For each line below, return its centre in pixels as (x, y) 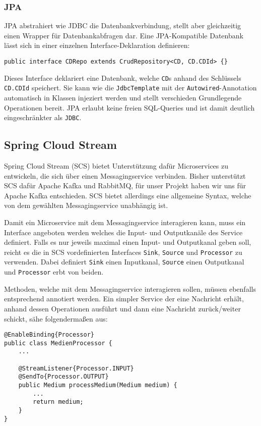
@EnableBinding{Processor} (49, 335)
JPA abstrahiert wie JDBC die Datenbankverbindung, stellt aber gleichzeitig (123, 25)
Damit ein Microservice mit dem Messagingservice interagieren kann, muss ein (125, 222)
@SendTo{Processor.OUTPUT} (63, 377)
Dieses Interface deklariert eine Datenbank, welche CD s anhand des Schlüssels (123, 77)
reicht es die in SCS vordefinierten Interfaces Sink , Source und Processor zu (123, 252)
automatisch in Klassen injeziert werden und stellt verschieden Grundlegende (123, 97)
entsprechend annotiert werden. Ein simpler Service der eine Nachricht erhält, (124, 299)
